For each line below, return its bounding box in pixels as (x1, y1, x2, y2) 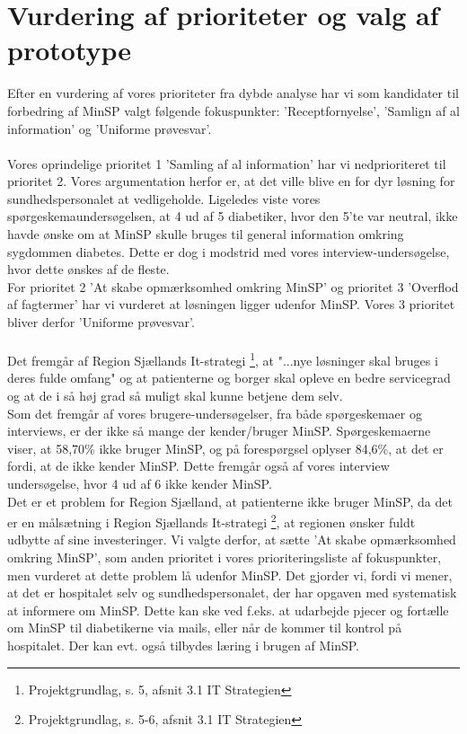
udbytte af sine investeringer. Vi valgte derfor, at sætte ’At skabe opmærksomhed (7, 530, 456, 549)
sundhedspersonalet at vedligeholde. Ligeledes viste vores (7, 189, 321, 208)
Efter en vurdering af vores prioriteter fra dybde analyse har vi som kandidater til (7, 84, 459, 102)
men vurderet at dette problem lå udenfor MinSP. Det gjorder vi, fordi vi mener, (7, 565, 453, 584)
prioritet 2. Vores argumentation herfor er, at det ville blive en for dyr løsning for (7, 172, 455, 190)
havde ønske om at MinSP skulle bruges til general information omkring (7, 225, 404, 243)
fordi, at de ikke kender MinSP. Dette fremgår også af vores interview (7, 456, 390, 475)
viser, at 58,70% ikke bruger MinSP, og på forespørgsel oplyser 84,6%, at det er (7, 438, 444, 457)
